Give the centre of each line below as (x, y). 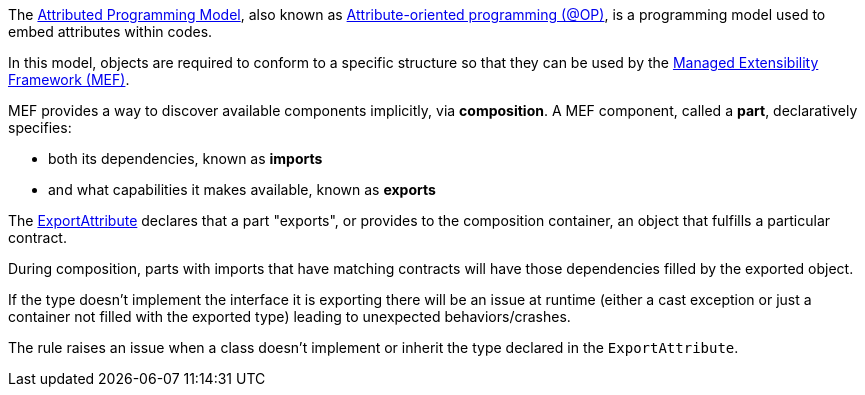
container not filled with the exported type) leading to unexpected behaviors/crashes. (289, 316)
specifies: (40, 127)
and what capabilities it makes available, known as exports (242, 189)
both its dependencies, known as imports (185, 158)
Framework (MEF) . (69, 79)
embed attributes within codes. (110, 31)
